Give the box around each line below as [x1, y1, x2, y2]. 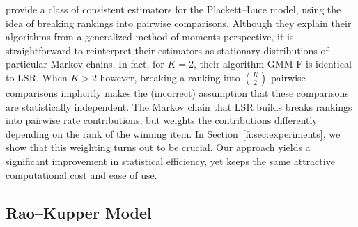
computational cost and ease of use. [6, 167, 157, 182]
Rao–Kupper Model [6, 201, 152, 223]
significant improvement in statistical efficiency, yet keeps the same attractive [6, 153, 335, 168]
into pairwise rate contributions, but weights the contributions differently [6, 113, 318, 127]
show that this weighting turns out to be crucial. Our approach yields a [6, 140, 311, 155]
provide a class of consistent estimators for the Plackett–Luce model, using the [6, 2, 341, 16]
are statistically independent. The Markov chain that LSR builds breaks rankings [6, 99, 352, 113]
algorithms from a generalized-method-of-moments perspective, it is [6, 29, 294, 44]
